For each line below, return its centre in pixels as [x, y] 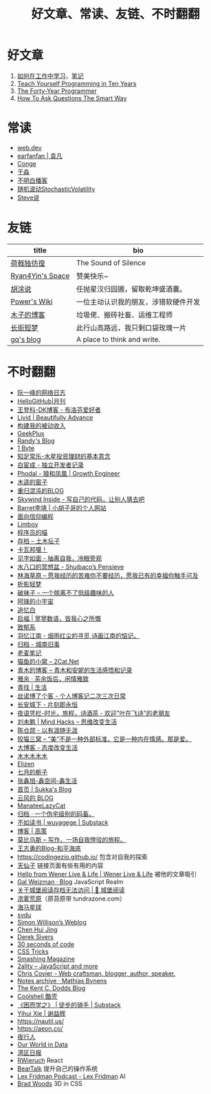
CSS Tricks [33, 951]
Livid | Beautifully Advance [55, 417]
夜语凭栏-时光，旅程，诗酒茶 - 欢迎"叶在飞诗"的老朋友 [93, 713]
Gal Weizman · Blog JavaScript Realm [70, 881]
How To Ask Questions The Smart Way [72, 98]
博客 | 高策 [32, 831]
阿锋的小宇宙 [35, 601]
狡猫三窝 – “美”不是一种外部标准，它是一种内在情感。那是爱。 [104, 739]
